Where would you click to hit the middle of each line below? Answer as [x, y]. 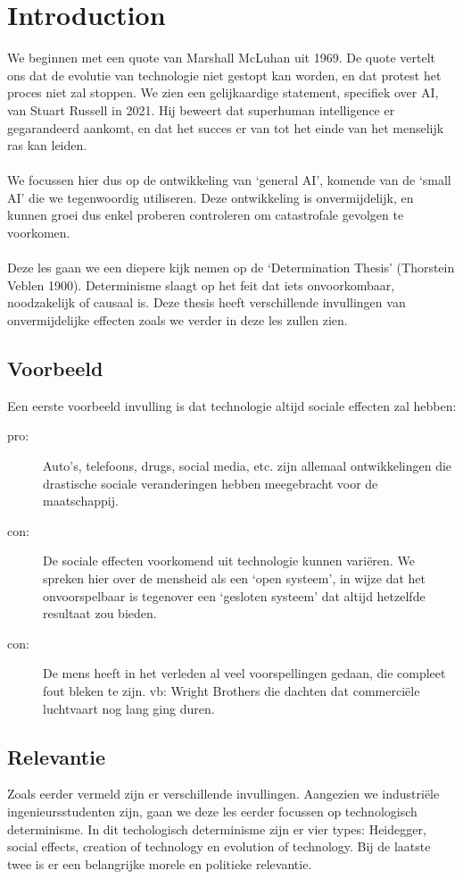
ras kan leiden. [47, 145]
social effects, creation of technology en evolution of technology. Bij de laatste [219, 846]
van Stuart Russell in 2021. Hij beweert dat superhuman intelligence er [201, 109]
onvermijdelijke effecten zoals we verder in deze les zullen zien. [178, 320]
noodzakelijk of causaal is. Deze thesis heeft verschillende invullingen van [207, 302]
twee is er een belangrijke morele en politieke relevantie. [160, 863]
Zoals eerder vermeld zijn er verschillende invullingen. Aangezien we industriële [223, 794]
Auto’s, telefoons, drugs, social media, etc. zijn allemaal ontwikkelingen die [248, 466]
